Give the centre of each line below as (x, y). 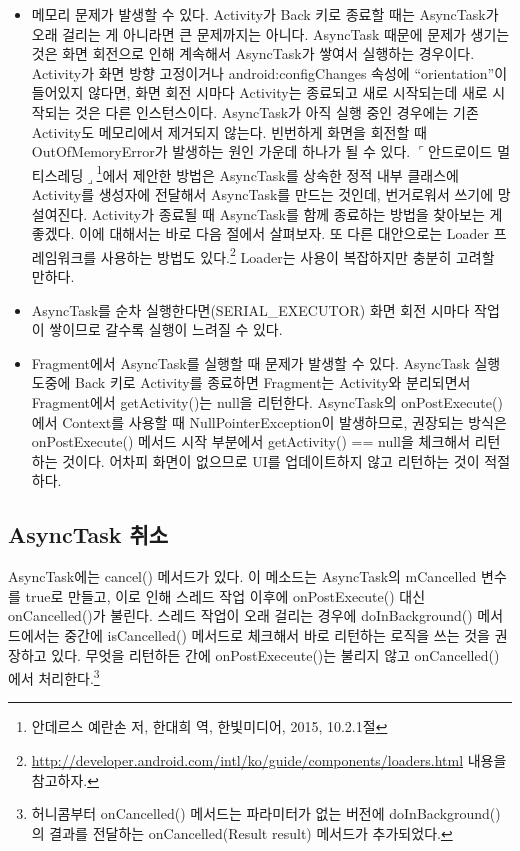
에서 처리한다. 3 (54, 676)
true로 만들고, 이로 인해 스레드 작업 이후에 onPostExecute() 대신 (225, 595)
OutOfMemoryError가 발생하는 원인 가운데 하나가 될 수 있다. (221, 151)
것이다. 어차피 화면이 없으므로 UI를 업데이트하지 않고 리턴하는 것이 (271, 460)
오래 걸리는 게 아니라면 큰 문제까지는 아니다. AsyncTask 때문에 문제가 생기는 (270, 33)
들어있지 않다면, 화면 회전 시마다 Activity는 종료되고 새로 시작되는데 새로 (259, 92)
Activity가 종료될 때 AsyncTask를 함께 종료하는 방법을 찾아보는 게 (297, 213)
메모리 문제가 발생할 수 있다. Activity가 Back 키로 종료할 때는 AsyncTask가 (265, 14)
